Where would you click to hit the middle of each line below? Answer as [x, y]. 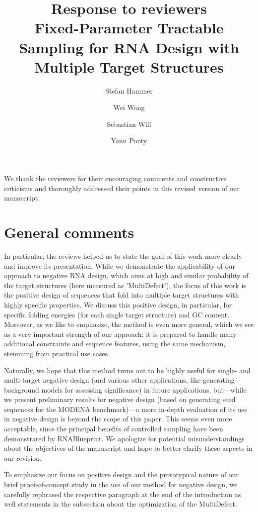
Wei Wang [129, 107]
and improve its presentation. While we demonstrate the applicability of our [120, 265]
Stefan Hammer [129, 90]
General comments [69, 232]
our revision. [23, 458]
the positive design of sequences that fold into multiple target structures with [122, 295]
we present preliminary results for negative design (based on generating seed [120, 399]
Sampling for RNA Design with [129, 47]
